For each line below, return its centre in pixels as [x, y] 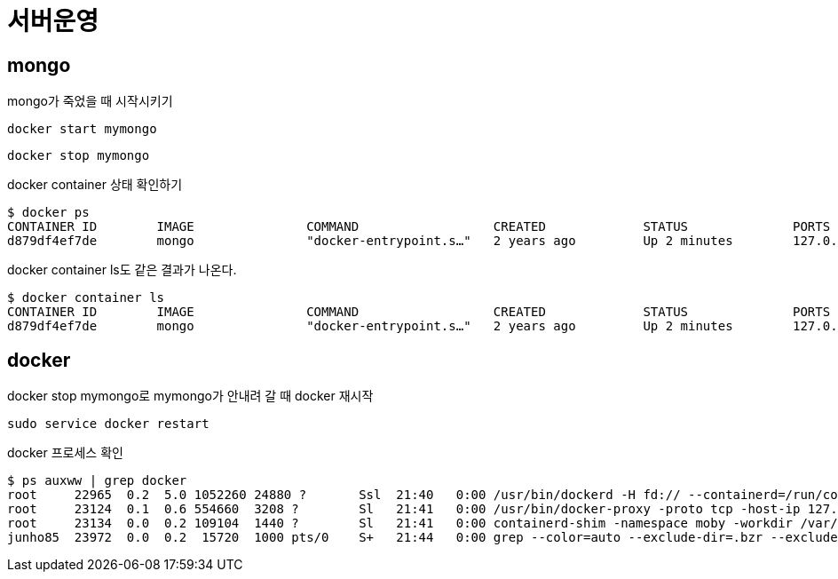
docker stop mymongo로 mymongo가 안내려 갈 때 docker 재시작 [190, 396]
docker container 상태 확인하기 [95, 185]
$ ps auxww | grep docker [97, 481]
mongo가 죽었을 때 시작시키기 [90, 101]
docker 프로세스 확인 [65, 453]
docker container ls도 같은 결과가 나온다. [122, 270]
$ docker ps [48, 213]
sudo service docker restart [108, 424]
